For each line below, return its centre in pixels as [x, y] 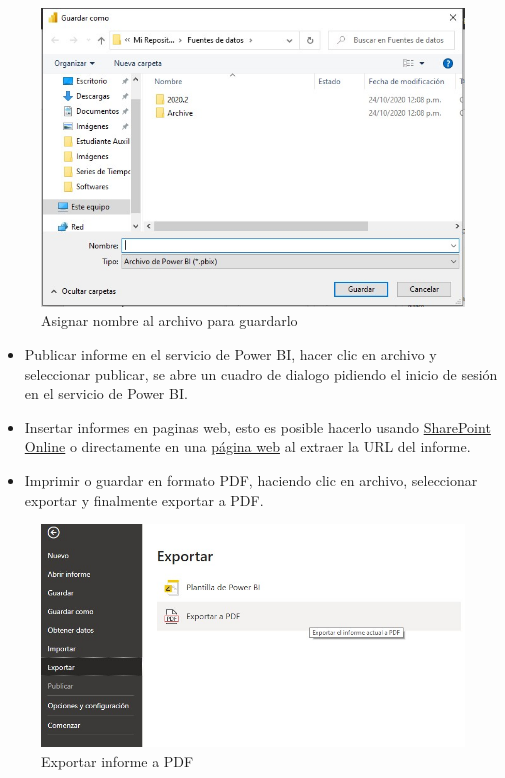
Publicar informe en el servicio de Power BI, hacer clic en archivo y [230, 354]
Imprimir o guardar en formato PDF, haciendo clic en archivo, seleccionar [251, 479]
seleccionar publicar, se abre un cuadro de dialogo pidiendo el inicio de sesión [261, 373]
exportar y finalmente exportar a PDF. [144, 499]
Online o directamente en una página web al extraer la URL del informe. [247, 446]
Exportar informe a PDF [117, 760]
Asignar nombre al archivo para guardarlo [169, 320]
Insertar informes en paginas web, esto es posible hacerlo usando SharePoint [257, 426]
